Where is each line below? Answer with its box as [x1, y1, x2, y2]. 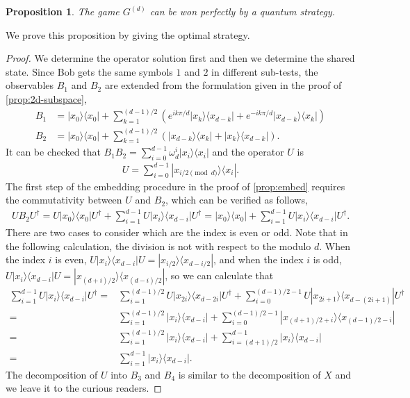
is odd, [313, 252, 342, 267]
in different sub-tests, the [211, 64, 318, 78]
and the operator [212, 144, 284, 159]
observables [6, 78, 54, 92]
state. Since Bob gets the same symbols [6, 64, 173, 78]
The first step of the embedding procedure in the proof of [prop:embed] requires [6, 179, 345, 193]
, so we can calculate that [165, 268, 274, 283]
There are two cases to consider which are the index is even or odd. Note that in [6, 225, 348, 240]
